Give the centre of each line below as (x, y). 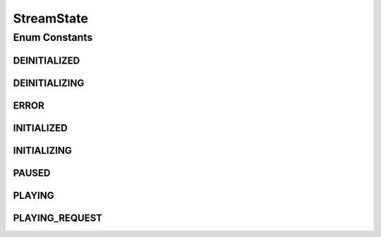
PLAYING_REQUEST (58, 218)
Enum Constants (53, 37)
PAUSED (32, 173)
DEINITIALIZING (49, 83)
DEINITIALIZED (47, 60)
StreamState (50, 18)
